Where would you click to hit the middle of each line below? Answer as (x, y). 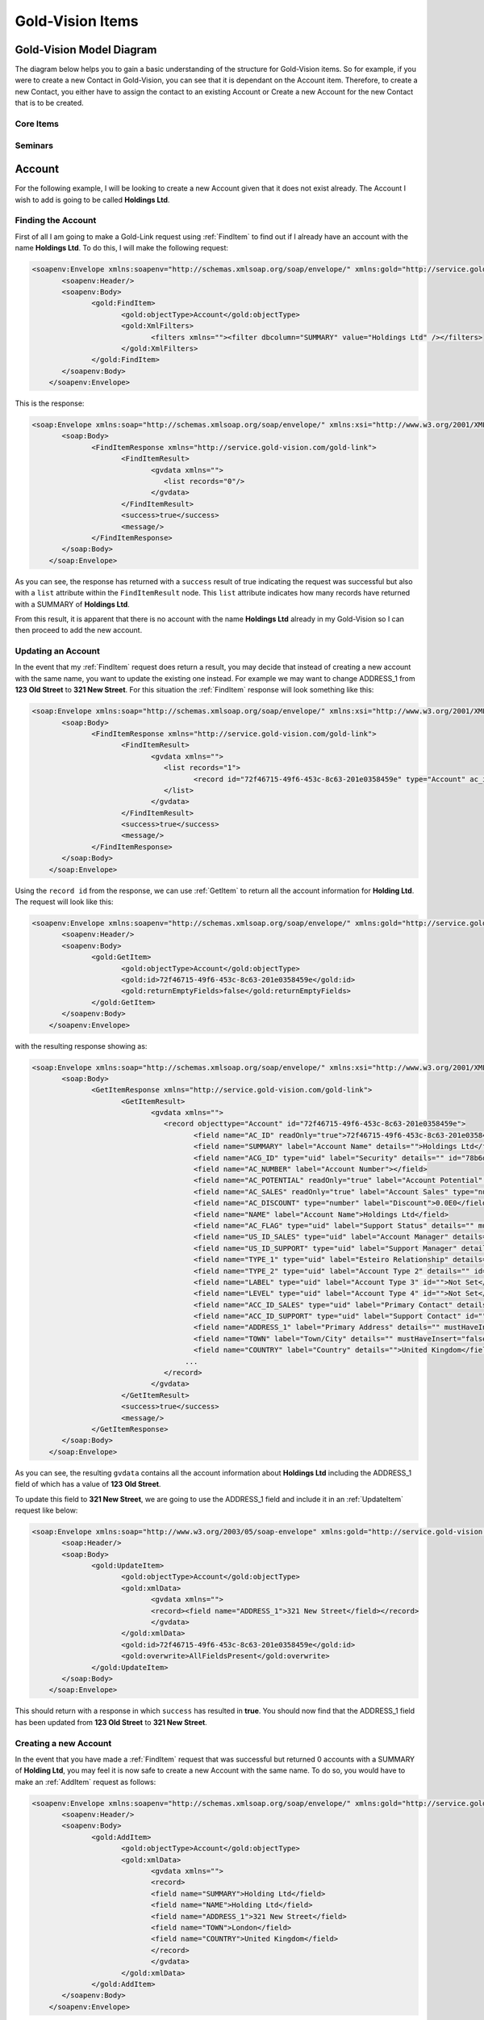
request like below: (46, 1510)
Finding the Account (56, 221)
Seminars (34, 145)
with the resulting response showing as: (81, 1046)
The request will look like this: (64, 902)
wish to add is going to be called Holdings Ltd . (92, 200)
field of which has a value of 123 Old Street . (88, 1484)
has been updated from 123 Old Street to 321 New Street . (111, 1722)
